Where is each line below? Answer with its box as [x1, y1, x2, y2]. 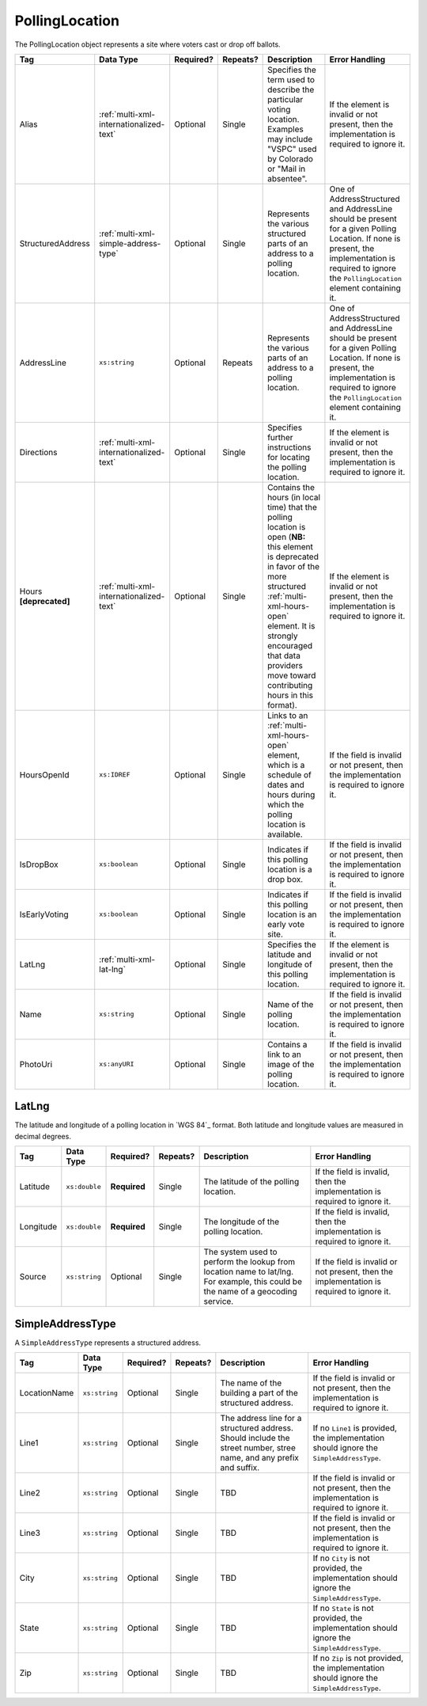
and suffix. [220, 1462, 260, 1473]
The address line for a [220, 1413, 302, 1424]
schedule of [267, 769, 312, 780]
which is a [267, 759, 305, 770]
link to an [267, 1049, 302, 1060]
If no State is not [312, 1603, 375, 1614]
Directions [19, 446, 58, 458]
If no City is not [312, 1552, 371, 1564]
